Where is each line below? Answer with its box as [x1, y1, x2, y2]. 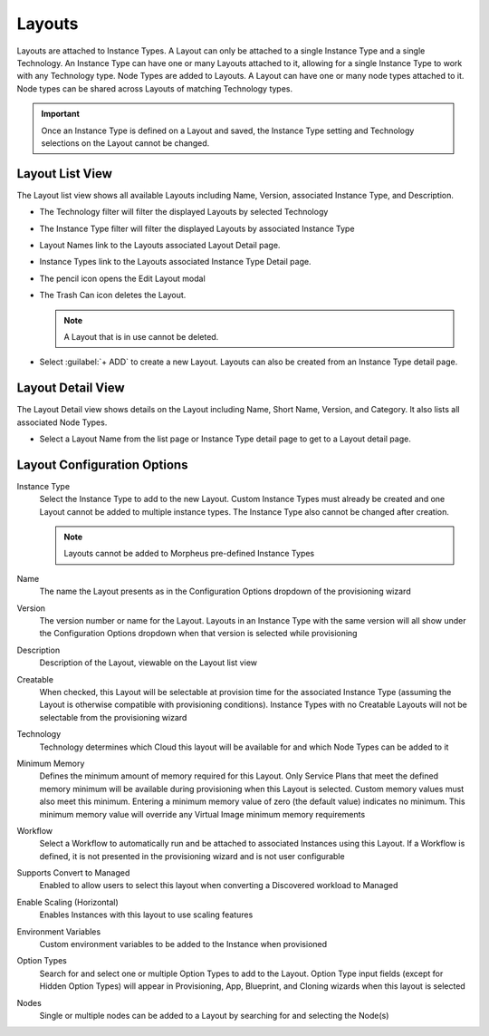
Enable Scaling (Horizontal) [16, 896, 120, 907]
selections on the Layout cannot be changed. [41, 137, 210, 149]
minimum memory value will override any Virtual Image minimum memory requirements [39, 808, 366, 819]
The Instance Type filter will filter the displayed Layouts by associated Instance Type [39, 223, 355, 234]
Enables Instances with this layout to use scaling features [39, 909, 254, 920]
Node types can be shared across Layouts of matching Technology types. [16, 82, 293, 94]
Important [41, 109, 81, 120]
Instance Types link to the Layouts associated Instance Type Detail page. [39, 257, 312, 267]
